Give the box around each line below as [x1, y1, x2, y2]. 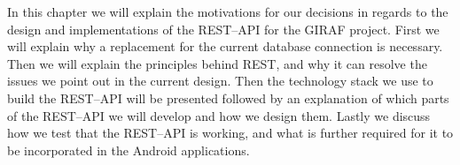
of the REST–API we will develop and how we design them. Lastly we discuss [7, 106, 431, 124]
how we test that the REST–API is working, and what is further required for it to [7, 124, 454, 142]
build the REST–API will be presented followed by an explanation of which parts [7, 88, 449, 107]
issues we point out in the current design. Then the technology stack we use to [7, 71, 433, 90]
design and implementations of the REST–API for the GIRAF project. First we [7, 19, 440, 38]
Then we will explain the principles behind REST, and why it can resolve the [7, 54, 427, 72]
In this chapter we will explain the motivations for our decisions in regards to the [7, 3, 448, 20]
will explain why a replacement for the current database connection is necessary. [7, 37, 443, 56]
